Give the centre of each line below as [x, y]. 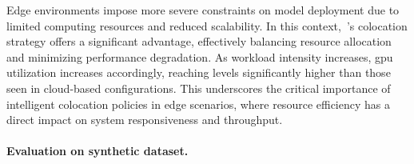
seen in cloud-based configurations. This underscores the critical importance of [199, 88]
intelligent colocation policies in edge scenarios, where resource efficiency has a [198, 104]
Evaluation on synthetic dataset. [98, 151]
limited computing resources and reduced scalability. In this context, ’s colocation [207, 25]
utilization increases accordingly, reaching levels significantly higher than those [199, 72]
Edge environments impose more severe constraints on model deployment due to [203, 10]
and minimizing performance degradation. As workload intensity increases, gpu [200, 56]
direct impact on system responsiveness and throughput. [145, 120]
